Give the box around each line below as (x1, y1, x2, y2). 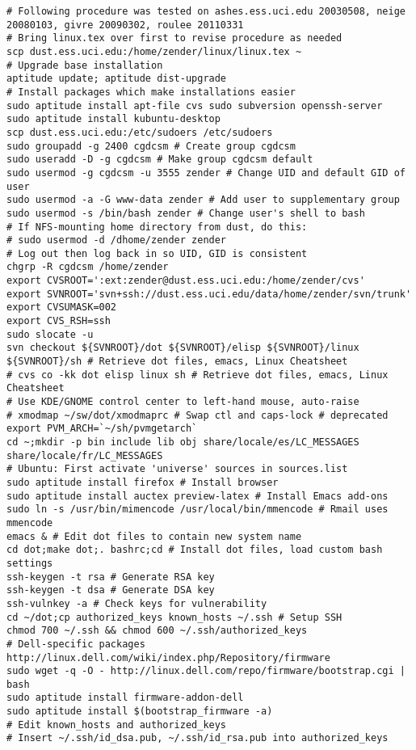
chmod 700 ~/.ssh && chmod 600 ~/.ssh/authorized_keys (6, 625, 308, 637)
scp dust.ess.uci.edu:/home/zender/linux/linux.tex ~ (6, 45, 302, 57)
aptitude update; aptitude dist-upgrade (6, 73, 227, 85)
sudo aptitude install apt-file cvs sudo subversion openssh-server (6, 99, 383, 112)
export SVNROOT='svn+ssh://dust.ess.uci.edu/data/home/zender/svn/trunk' (6, 288, 412, 300)
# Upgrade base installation (6, 59, 163, 71)
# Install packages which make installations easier (6, 86, 296, 98)
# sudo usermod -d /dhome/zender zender (6, 234, 227, 246)
